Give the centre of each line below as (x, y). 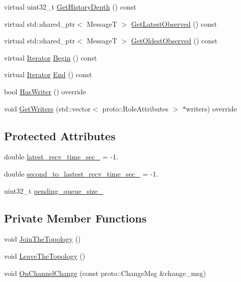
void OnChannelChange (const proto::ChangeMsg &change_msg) (105, 273)
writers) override (211, 108)
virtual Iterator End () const (48, 74)
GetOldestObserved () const (174, 41)
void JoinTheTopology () (43, 239)
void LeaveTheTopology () (45, 256)
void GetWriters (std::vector (48, 108)
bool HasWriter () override (45, 91)
